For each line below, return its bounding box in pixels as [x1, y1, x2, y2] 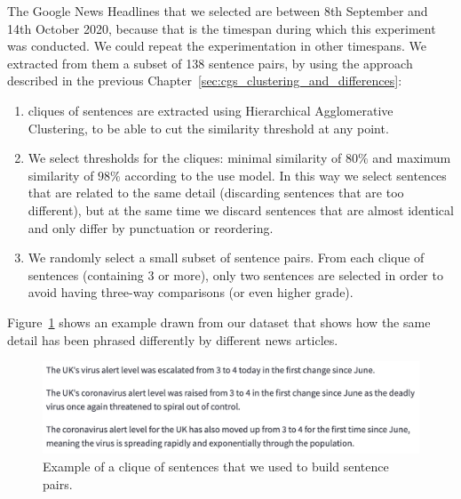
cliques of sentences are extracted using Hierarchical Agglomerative [28, 101, 393, 119]
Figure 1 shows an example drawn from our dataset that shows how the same [7, 312, 431, 331]
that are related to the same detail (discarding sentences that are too [28, 183, 404, 202]
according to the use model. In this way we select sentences [124, 165, 447, 184]
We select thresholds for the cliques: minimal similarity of [28, 149, 342, 167]
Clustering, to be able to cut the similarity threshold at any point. [28, 118, 389, 137]
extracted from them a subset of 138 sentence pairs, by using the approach [7, 53, 413, 72]
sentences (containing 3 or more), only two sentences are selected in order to [28, 265, 443, 284]
